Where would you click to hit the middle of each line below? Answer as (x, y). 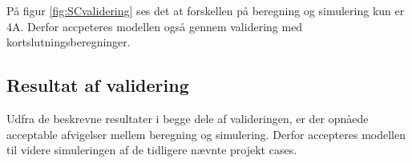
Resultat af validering (98, 85)
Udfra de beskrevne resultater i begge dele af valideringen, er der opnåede (188, 118)
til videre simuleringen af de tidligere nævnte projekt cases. (152, 150)
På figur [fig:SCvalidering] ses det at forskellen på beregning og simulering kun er (206, 10)
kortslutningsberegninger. (69, 42)
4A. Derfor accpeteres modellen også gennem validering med (155, 26)
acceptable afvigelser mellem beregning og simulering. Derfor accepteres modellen (206, 134)
